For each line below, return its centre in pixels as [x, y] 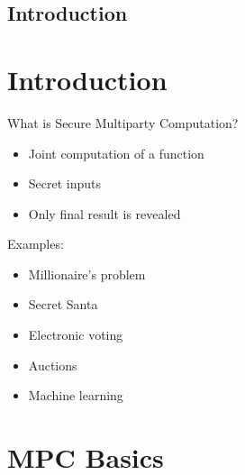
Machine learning [76, 395]
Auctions [53, 365]
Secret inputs [65, 183]
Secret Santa [63, 304]
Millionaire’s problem [87, 274]
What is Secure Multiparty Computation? [123, 122]
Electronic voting [76, 335]
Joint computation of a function [116, 153]
